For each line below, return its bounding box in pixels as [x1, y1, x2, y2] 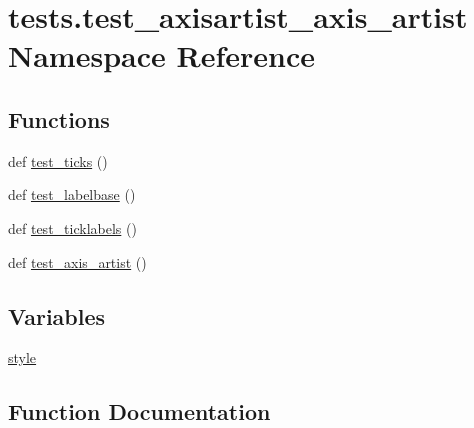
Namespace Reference [8, 35, 315, 76]
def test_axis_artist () [8, 251, 147, 272]
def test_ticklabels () [8, 217, 137, 238]
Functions [8, 103, 110, 134]
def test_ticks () [8, 150, 108, 171]
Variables [8, 300, 106, 331]
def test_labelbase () [8, 184, 136, 205]
